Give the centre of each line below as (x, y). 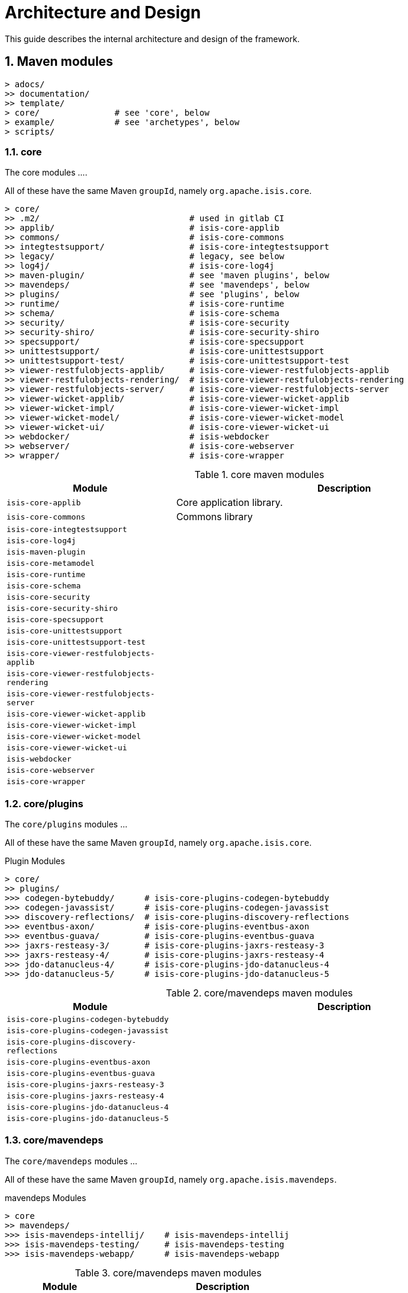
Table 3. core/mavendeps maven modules (168, 1273)
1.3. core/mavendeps (54, 1140)
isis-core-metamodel (51, 563)
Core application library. (229, 503)
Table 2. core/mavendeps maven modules (259, 993)
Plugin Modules (35, 861)
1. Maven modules (59, 62)
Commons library (214, 517)
